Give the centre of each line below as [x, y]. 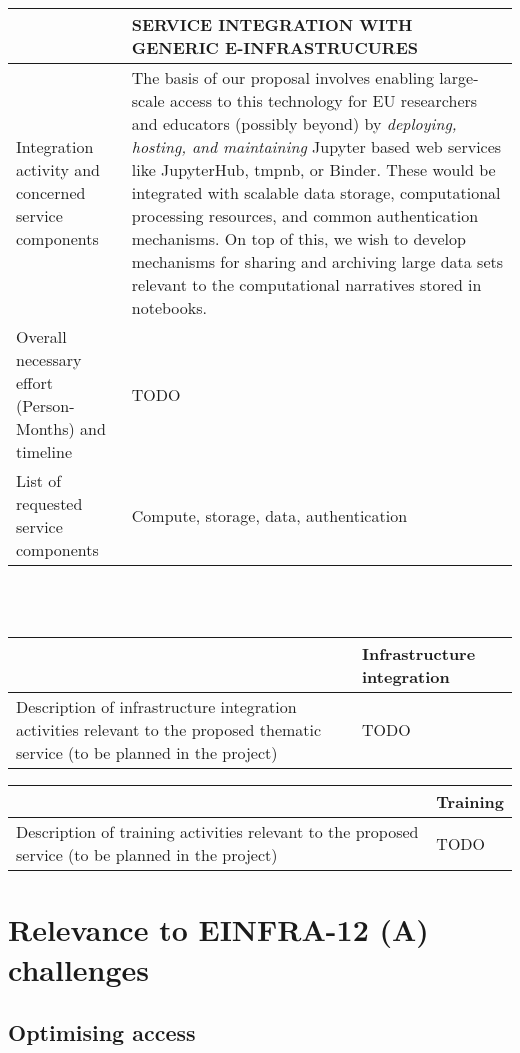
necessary [49, 359]
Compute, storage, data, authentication [269, 515]
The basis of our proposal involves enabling [283, 77]
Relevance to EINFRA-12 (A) [218, 929]
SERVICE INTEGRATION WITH [272, 24]
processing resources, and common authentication [305, 215]
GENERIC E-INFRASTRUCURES [274, 47]
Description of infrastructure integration [156, 707]
